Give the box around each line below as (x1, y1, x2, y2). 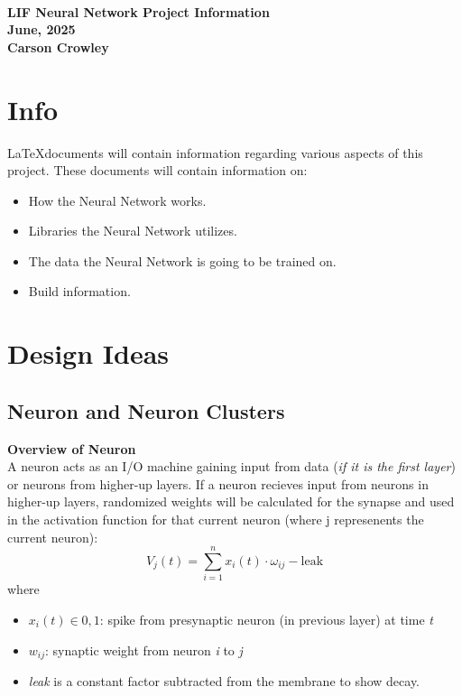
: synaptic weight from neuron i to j (45, 640, 243, 659)
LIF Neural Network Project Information (7, 2, 270, 21)
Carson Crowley (7, 37, 109, 56)
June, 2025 (7, 20, 76, 39)
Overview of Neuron (7, 439, 136, 458)
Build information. (28, 282, 131, 301)
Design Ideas (7, 335, 170, 372)
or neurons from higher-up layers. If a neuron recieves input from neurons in (7, 474, 429, 493)
